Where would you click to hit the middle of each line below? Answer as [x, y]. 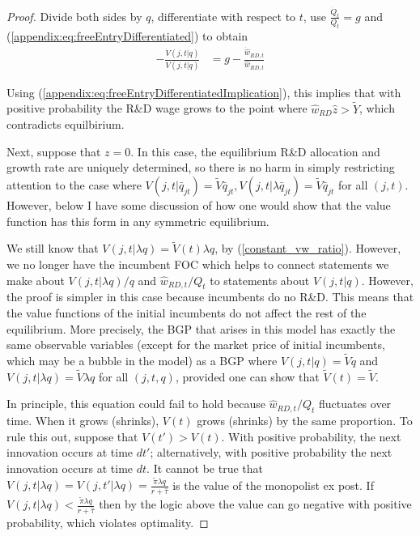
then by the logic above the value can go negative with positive [255, 504]
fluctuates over [355, 404]
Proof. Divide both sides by [74, 16]
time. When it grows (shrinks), [83, 421]
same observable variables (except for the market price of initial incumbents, [196, 345]
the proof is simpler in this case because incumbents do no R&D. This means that [210, 297]
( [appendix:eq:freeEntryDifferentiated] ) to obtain [127, 35]
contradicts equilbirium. [66, 124]
